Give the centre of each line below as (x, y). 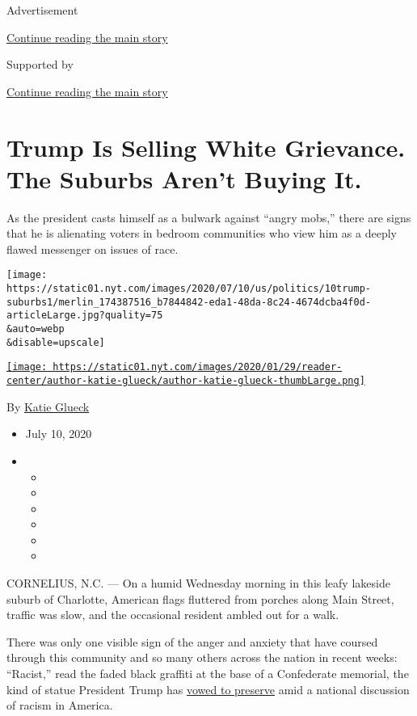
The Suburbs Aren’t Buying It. (184, 178)
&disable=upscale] (56, 342)
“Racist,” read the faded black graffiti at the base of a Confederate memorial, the (208, 674)
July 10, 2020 (59, 434)
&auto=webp (36, 329)
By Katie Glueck (48, 406)
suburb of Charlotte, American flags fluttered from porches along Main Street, (200, 598)
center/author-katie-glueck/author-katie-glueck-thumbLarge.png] (186, 381)
